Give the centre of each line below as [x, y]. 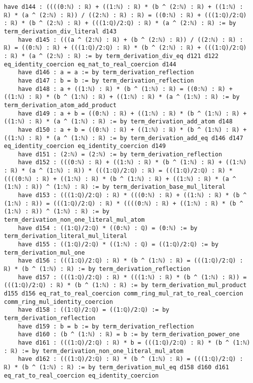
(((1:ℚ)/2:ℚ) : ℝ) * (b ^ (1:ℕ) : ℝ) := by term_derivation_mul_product [125, 285]
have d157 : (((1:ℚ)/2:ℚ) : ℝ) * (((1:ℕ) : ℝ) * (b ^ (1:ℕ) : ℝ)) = [132, 277]
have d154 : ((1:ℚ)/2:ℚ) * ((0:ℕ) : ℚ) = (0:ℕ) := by [108, 228]
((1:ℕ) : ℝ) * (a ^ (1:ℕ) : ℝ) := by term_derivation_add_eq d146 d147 [124, 138]
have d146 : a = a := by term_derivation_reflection [106, 73]
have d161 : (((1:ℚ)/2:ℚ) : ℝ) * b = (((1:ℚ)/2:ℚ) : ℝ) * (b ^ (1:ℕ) [134, 342]
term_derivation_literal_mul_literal [66, 236]
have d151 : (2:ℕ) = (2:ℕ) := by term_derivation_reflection [120, 154]
